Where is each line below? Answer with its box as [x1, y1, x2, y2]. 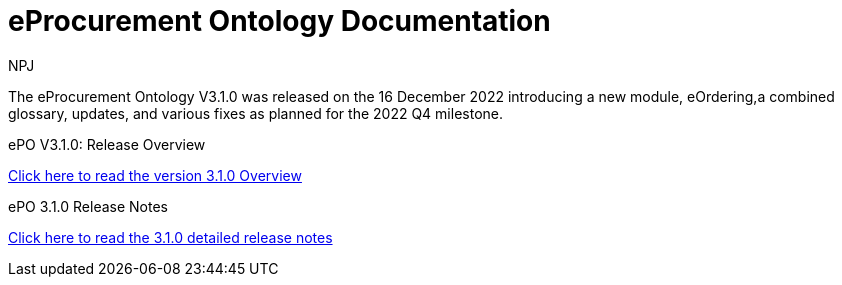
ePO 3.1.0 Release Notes [8, 197, 168, 215]
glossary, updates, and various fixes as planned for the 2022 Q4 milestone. [8, 104, 503, 122]
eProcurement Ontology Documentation [8, 4, 551, 38]
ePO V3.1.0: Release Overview [8, 135, 206, 153]
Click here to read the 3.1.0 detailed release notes [8, 228, 333, 246]
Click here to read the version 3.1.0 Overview [8, 166, 302, 184]
